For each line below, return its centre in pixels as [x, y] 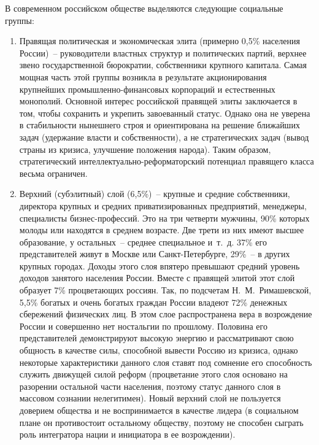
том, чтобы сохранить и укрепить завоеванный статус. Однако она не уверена [165, 113]
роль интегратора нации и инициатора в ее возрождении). [127, 434]
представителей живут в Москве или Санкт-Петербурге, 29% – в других [155, 254]
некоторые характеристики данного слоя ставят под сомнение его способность [166, 362]
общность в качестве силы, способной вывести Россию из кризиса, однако [159, 350]
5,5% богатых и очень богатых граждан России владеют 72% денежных [153, 302]
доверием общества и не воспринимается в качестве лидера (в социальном [159, 410]
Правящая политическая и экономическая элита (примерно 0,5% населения [159, 41]
